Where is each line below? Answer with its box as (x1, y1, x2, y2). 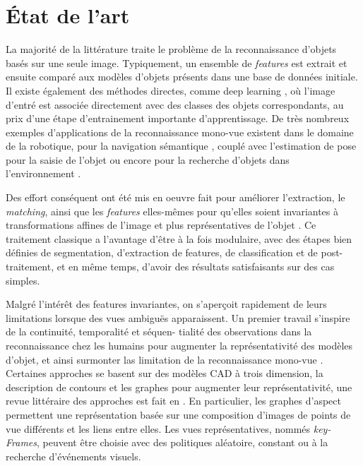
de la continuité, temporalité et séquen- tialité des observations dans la (6, 324, 312, 339)
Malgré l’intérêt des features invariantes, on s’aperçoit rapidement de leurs (6, 297, 327, 311)
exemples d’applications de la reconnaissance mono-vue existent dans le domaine (6, 124, 354, 139)
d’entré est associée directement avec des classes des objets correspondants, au (6, 97, 344, 112)
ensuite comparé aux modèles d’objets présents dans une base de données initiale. (6, 69, 358, 84)
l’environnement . (6, 166, 81, 181)
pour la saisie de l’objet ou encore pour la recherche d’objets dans (6, 152, 290, 167)
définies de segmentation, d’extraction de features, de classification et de (6, 245, 318, 260)
